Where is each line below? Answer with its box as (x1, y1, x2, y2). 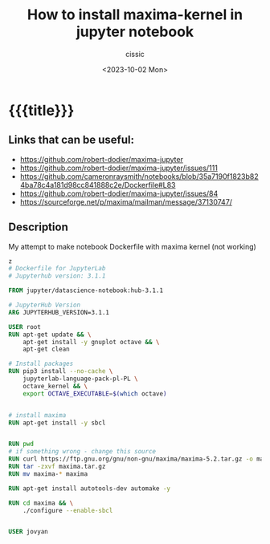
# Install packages (8, 359, 74, 368)
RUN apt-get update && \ (8, 331, 92, 339)
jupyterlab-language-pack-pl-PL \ (22, 375, 138, 383)
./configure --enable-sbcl (22, 506, 113, 514)
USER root (8, 323, 42, 331)
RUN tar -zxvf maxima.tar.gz (8, 463, 106, 471)
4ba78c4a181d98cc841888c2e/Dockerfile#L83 (19, 180, 176, 189)
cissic (125, 49, 145, 59)
